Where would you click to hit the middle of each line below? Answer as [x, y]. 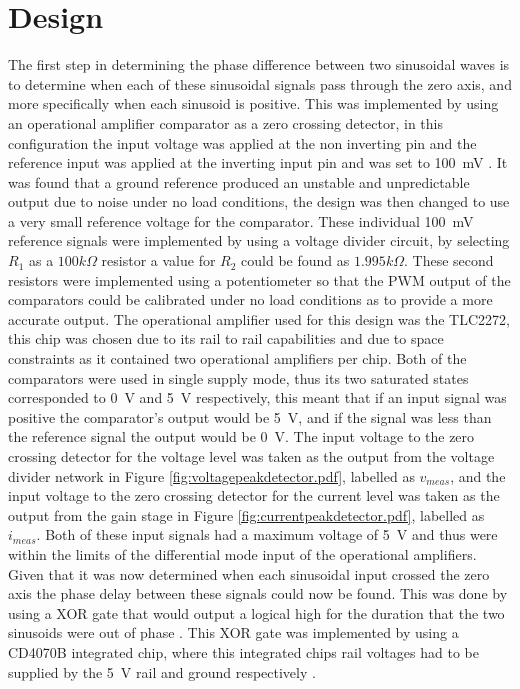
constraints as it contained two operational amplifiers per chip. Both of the [237, 358]
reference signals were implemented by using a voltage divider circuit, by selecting [259, 240]
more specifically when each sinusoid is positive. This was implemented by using [253, 103]
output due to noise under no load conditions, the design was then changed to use [259, 201]
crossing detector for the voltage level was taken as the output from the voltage [251, 456]
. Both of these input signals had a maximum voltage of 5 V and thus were [267, 534]
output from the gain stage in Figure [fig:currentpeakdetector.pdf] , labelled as [246, 514]
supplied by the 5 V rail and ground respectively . [162, 671]
